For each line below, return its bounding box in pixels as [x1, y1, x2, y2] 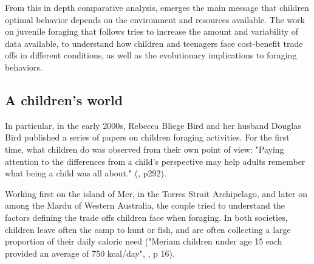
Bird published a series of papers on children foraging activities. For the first [5, 131, 290, 144]
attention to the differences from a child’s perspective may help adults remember [5, 155, 305, 167]
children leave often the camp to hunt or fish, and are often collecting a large [5, 223, 291, 235]
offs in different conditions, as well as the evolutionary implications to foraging [5, 49, 297, 61]
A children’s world [5, 90, 123, 109]
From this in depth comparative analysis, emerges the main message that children [5, 1, 309, 13]
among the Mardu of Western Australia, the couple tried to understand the [5, 199, 285, 212]
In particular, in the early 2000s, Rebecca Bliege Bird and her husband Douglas [5, 119, 301, 131]
